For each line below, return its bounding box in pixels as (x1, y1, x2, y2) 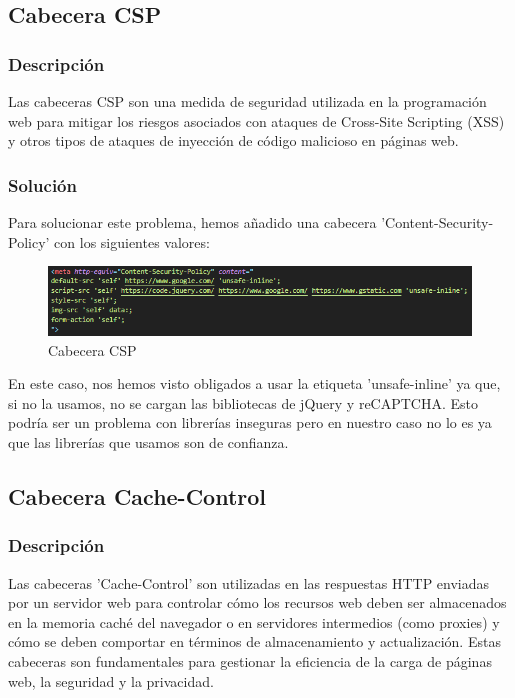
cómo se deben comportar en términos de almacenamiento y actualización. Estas (8, 631, 501, 652)
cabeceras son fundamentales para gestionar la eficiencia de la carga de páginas (8, 650, 492, 671)
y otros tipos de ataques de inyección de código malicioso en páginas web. (8, 130, 459, 151)
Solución (8, 172, 77, 197)
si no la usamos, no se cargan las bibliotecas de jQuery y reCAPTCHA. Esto (8, 392, 479, 413)
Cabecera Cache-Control (8, 480, 267, 511)
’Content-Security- (381, 212, 494, 232)
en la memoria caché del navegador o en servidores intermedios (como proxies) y (8, 611, 500, 632)
